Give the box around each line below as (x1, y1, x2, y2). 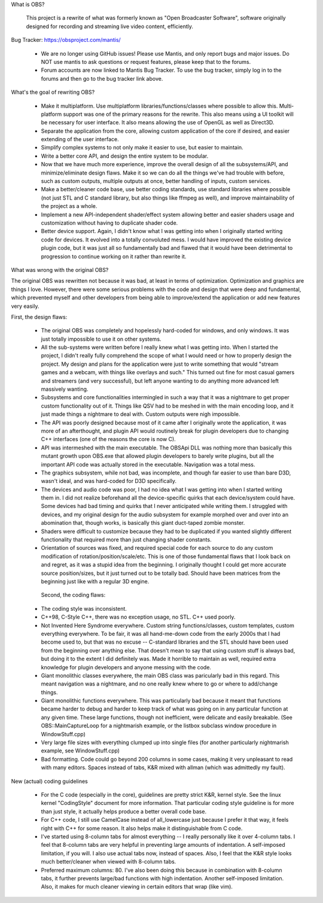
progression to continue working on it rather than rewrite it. (41, 253, 187, 260)
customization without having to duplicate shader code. (41, 219, 178, 226)
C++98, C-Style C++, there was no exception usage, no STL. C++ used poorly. (41, 613, 236, 621)
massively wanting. (41, 385, 89, 393)
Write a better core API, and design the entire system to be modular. (41, 152, 209, 160)
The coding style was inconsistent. (41, 605, 127, 612)
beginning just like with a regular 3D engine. (41, 578, 150, 585)
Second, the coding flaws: (41, 592, 106, 599)
